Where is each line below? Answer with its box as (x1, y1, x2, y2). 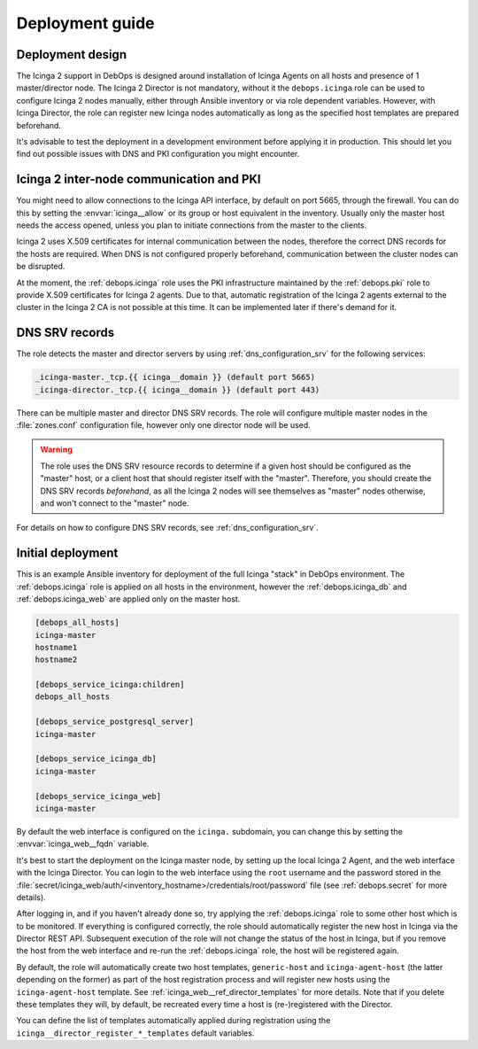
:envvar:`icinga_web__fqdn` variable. (16, 838, 150, 850)
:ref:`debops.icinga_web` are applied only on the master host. (16, 594, 241, 604)
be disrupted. (16, 261, 66, 272)
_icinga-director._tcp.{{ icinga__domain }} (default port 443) (35, 385, 320, 394)
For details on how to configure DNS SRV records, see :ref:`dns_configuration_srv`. (16, 523, 319, 533)
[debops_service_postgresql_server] (35, 717, 195, 727)
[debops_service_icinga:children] (35, 680, 185, 690)
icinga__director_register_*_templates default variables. (16, 1028, 255, 1038)
